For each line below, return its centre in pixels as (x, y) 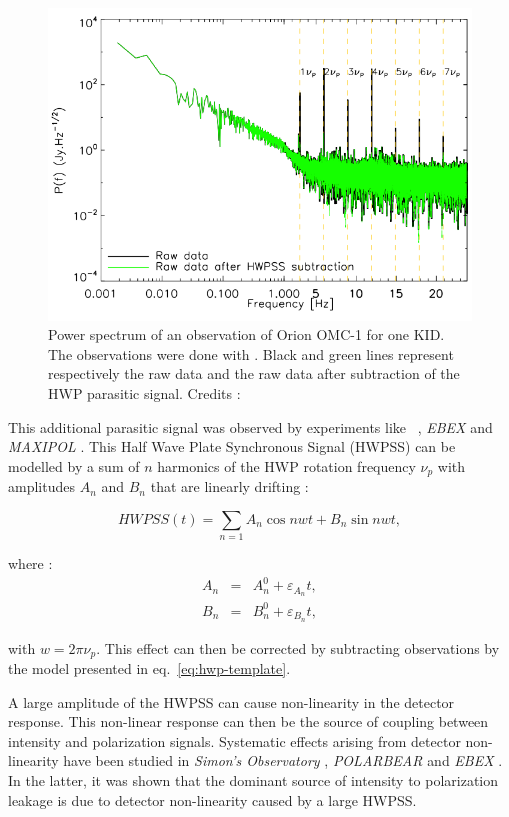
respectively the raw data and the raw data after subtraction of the (254, 373)
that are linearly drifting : (229, 486)
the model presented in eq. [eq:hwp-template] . (149, 667)
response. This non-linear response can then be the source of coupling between (248, 721)
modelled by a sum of (74, 465)
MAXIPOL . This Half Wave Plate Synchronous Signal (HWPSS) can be (232, 446)
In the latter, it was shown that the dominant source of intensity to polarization (253, 779)
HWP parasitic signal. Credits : (144, 392)
